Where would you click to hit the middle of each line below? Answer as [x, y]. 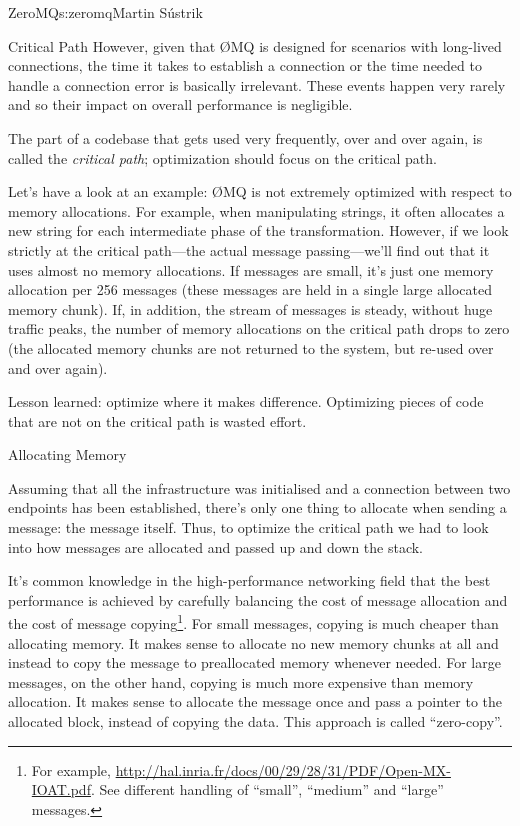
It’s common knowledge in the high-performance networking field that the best [249, 580]
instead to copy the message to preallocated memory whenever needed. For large [254, 662]
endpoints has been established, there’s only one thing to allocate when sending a [257, 507]
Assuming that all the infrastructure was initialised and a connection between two [259, 487]
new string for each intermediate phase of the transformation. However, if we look [258, 230]
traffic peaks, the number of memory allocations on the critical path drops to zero [259, 328]
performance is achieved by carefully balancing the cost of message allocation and [258, 599]
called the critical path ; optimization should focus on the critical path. [222, 157]
